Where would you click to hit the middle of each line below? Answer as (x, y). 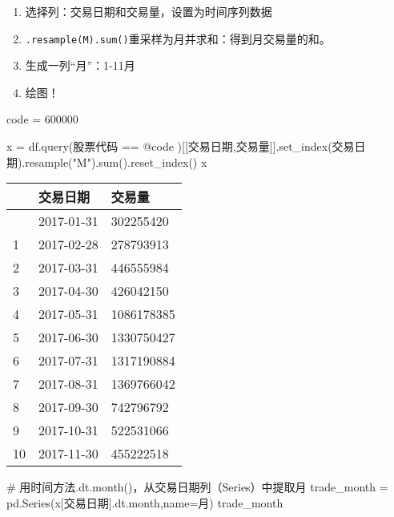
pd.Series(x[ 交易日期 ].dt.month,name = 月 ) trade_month (145, 502)
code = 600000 (42, 119)
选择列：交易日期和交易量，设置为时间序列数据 (149, 11)
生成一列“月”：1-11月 (80, 65)
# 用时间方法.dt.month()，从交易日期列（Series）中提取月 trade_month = (197, 487)
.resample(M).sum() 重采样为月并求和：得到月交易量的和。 (178, 38)
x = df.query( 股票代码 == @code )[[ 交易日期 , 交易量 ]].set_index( (169, 146)
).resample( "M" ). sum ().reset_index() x (113, 162)
